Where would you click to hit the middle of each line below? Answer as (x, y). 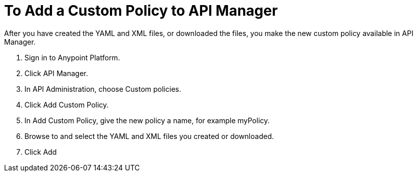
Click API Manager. (56, 73)
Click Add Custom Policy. (67, 104)
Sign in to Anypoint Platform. (72, 57)
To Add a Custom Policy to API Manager (141, 11)
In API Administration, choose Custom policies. (103, 89)
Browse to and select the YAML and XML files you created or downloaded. (149, 136)
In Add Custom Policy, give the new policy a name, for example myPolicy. (147, 120)
